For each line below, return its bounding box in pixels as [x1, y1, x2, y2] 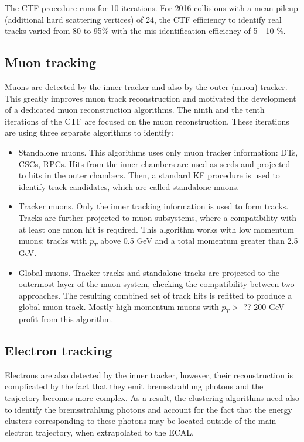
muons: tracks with [18, 234, 87, 247]
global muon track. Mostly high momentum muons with [18, 301, 219, 313]
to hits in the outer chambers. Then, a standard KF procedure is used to [18, 169, 280, 181]
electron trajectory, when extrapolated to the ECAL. [5, 426, 194, 438]
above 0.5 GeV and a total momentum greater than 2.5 [100, 234, 298, 247]
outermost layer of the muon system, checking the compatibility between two [18, 278, 295, 290]
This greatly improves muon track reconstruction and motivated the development [5, 92, 296, 104]
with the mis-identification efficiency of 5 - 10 [111, 25, 274, 37]
